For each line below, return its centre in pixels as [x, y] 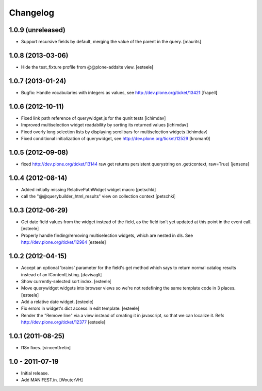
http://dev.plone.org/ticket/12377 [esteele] [63, 322]
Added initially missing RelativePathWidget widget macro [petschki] [89, 189]
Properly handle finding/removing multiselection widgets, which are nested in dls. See [107, 235]
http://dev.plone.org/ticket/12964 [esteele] [64, 242]
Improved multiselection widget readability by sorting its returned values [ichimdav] [105, 125]
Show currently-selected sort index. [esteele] [66, 281]
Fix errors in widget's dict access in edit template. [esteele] [80, 308]
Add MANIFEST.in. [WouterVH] [52, 380]
